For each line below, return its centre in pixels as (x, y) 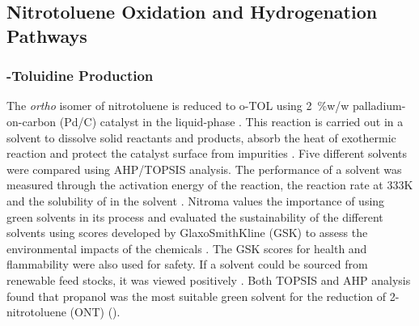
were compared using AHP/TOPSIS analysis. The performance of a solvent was (204, 169)
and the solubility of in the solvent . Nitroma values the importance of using (196, 200)
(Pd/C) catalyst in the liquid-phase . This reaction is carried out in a (231, 121)
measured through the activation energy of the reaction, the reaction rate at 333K (210, 185)
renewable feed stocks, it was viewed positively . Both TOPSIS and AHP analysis (209, 279)
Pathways (47, 35)
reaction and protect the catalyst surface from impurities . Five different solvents (207, 153)
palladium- (379, 106)
